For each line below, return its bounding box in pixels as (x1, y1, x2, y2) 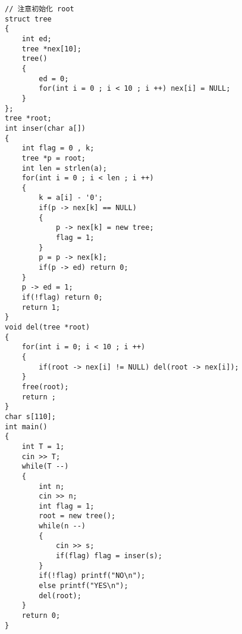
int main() (5, 422, 48, 431)
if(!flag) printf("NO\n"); (39, 571, 146, 580)
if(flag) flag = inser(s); (55, 552, 162, 561)
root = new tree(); (39, 512, 116, 521)
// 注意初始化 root (5, 5, 74, 13)
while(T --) (21, 462, 69, 471)
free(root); (21, 382, 69, 391)
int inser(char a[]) (5, 124, 86, 133)
